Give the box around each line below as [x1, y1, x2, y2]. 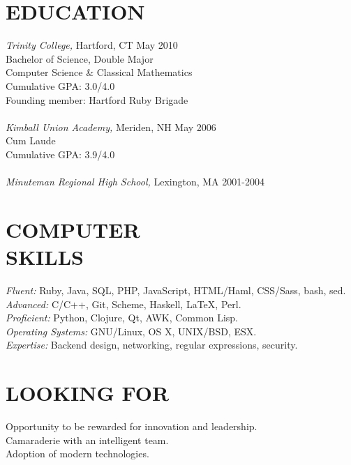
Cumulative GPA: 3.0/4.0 [6, 78, 115, 93]
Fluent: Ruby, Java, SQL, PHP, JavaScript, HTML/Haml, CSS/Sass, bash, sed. [6, 282, 346, 297]
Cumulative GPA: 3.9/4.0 [6, 146, 115, 161]
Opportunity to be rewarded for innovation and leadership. [6, 419, 257, 434]
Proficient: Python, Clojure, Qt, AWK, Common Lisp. [6, 310, 238, 325]
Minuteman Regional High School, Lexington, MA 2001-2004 [6, 174, 264, 189]
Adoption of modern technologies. [6, 446, 149, 461]
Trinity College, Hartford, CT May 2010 [6, 38, 178, 52]
